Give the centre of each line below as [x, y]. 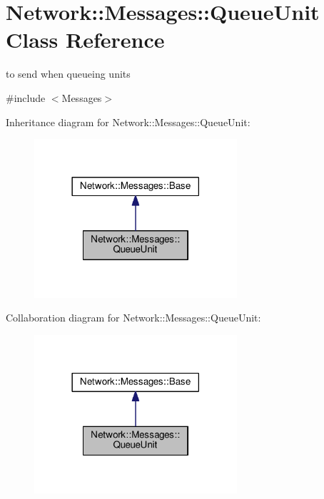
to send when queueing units [68, 74]
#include [26, 97]
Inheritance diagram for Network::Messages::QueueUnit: [128, 122]
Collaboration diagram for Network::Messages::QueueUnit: [133, 318]
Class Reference [85, 40]
